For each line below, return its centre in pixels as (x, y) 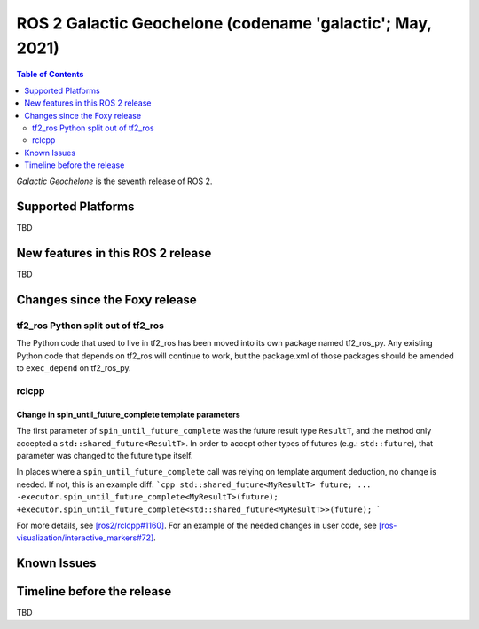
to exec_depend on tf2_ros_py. (74, 368)
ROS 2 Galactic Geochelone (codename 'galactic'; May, (224, 23)
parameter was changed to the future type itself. (105, 455)
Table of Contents (50, 75)
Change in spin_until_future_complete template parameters (129, 414)
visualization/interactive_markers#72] (85, 538)
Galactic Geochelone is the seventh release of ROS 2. (114, 181)
